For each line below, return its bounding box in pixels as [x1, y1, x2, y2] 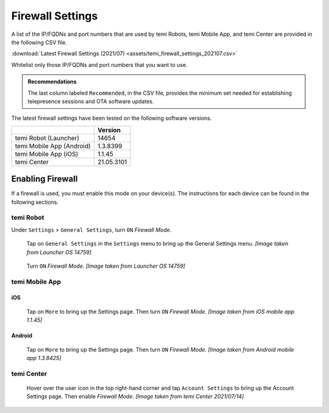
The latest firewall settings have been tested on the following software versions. [11, 114, 212, 122]
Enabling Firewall [11, 174, 78, 184]
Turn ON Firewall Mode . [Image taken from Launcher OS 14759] [26, 262, 186, 269]
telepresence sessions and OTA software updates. [27, 97, 154, 105]
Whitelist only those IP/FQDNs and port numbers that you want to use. [11, 61, 188, 68]
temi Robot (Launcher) [15, 134, 79, 142]
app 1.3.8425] [26, 355, 62, 362]
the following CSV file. [11, 38, 67, 46]
